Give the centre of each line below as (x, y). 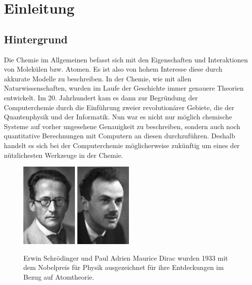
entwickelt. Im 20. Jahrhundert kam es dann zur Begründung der (101, 97)
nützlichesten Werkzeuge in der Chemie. (63, 155)
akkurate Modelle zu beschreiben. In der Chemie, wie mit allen (98, 78)
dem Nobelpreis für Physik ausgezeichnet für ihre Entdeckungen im (124, 267)
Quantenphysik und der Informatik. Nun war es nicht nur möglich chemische (118, 117)
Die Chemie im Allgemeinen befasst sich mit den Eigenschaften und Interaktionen (126, 59)
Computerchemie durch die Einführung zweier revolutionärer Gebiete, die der (119, 107)
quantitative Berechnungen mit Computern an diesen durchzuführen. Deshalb (120, 136)
